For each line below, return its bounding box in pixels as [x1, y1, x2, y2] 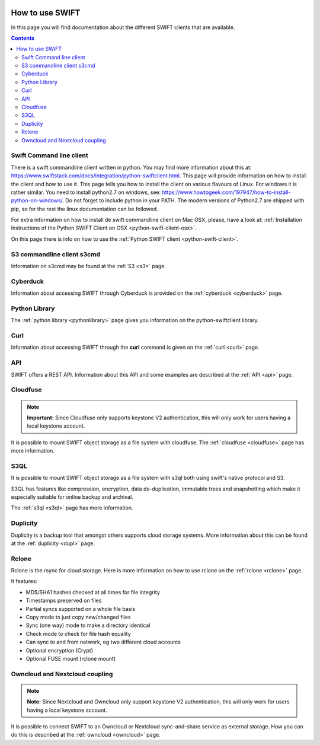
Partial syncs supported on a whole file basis [25, 605, 136, 612]
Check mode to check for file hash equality [25, 630, 132, 637]
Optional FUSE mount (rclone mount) [25, 655, 116, 662]
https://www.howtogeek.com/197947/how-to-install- [162, 189, 291, 196]
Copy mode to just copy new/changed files [25, 614, 131, 621]
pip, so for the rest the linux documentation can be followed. [11, 205, 158, 212]
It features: [11, 578, 38, 585]
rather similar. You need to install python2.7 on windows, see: [11, 189, 161, 196]
